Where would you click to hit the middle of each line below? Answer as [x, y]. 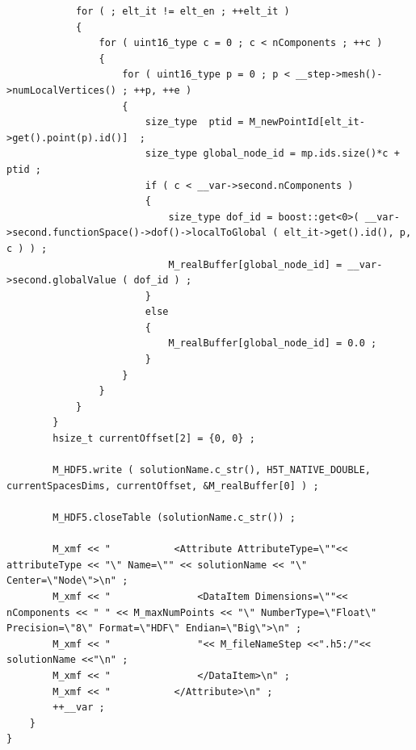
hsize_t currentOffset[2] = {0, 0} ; [154, 439]
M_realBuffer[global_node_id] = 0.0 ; [273, 344]
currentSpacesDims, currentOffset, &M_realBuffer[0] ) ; [163, 486]
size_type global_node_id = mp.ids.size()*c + [272, 154]
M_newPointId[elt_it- [307, 122]
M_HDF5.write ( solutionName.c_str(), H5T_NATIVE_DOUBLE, [212, 470]
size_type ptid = [194, 122]
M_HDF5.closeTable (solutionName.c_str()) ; [174, 517]
